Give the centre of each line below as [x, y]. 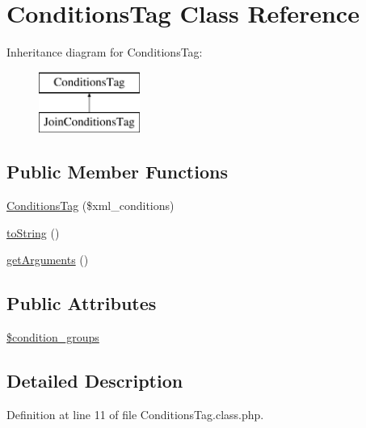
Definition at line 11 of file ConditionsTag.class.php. [135, 414]
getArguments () [48, 260]
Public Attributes [82, 303]
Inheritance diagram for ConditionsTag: [105, 52]
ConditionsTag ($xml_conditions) [90, 206]
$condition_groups [53, 337]
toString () [33, 232]
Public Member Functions [117, 172]
